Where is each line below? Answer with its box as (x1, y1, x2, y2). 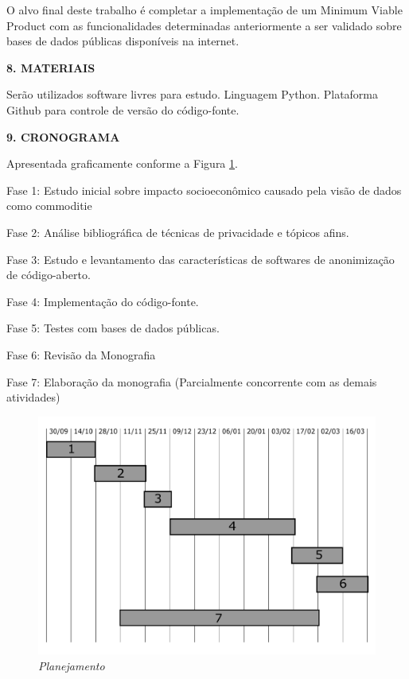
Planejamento (38, 658, 105, 674)
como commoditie (6, 197, 92, 214)
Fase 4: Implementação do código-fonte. (6, 293, 199, 309)
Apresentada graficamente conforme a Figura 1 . (6, 155, 238, 172)
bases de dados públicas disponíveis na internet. (6, 33, 240, 49)
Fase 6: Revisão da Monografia (6, 346, 156, 363)
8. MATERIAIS (6, 59, 95, 76)
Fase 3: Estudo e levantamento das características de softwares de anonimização (6, 250, 395, 267)
